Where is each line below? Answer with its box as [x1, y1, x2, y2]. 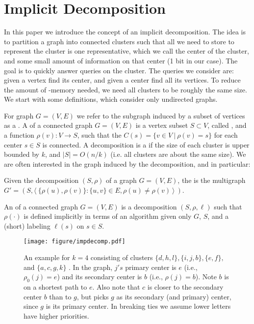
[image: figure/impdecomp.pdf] [24, 238, 126, 245]
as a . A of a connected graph [4, 120, 93, 130]
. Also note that [92, 282, 140, 292]
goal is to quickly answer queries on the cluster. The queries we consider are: [4, 65, 234, 75]
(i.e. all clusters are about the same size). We [110, 149, 246, 159]
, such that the [77, 130, 122, 140]
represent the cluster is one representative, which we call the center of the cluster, [4, 46, 249, 56]
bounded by [4, 149, 39, 159]
